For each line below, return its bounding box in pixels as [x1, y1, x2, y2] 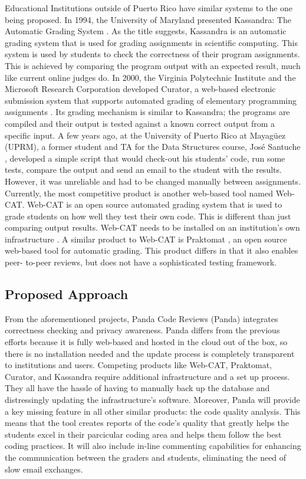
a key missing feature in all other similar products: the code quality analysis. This [5, 405, 301, 417]
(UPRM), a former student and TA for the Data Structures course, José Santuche [5, 140, 301, 153]
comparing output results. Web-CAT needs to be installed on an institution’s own [5, 221, 300, 234]
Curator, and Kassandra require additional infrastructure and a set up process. [5, 370, 290, 382]
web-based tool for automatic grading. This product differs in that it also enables [5, 244, 298, 257]
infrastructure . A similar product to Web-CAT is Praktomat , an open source [5, 232, 287, 245]
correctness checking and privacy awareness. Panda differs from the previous [5, 324, 280, 336]
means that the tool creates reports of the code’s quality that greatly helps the [5, 416, 289, 429]
